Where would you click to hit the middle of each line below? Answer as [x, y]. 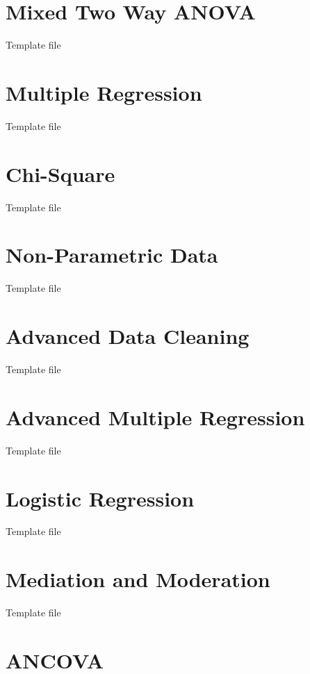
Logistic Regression [100, 498]
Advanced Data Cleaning [128, 336]
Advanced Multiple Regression [155, 417]
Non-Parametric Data [112, 255]
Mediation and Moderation [138, 579]
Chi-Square [60, 173]
